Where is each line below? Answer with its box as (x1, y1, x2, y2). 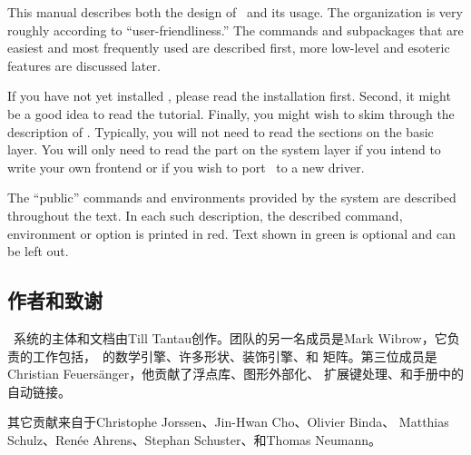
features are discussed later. (7, 55, 161, 74)
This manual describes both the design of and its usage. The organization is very (7, 3, 463, 21)
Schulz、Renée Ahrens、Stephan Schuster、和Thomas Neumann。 (7, 430, 381, 449)
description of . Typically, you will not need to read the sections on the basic (7, 122, 434, 141)
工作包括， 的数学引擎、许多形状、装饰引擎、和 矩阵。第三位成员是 (32, 346, 437, 365)
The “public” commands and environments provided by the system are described (7, 188, 456, 207)
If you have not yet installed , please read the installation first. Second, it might (7, 86, 451, 105)
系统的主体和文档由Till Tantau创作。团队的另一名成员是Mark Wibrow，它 (13, 328, 447, 347)
